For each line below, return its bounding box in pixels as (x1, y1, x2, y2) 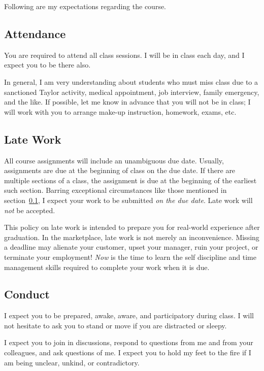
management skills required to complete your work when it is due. (4, 261, 210, 272)
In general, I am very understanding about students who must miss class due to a (4, 76, 258, 87)
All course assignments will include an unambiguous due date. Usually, (4, 155, 224, 165)
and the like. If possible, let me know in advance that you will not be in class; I (4, 96, 251, 107)
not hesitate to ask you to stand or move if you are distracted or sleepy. (4, 320, 227, 330)
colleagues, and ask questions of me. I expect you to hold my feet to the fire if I (4, 347, 251, 358)
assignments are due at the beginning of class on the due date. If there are (4, 165, 236, 176)
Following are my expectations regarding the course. (4, 1, 167, 11)
